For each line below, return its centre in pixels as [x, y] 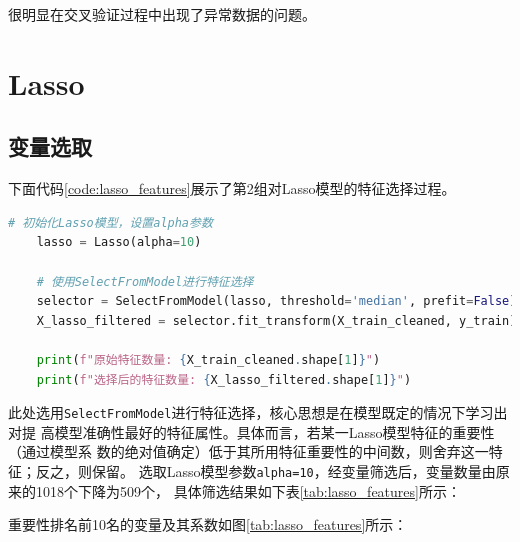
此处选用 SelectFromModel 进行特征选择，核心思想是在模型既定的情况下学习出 [258, 412]
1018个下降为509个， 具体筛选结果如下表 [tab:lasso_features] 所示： [248, 490]
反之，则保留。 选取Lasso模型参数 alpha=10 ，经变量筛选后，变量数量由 [265, 470]
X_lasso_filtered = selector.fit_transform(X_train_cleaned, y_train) [276, 320]
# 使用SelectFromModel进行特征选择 [145, 281]
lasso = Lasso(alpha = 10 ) [119, 242]
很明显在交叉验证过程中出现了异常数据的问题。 [162, 14]
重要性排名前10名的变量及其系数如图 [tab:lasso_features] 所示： [208, 524]
